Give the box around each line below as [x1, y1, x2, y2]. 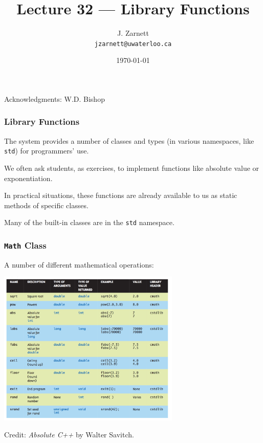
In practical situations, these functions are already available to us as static [4, 190, 237, 201]
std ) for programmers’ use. [4, 145, 89, 156]
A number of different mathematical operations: [4, 259, 154, 270]
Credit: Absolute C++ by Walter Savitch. [4, 429, 134, 440]
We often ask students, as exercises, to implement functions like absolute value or [4, 163, 259, 173]
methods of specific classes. [4, 200, 89, 210]
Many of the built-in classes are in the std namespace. [4, 217, 174, 228]
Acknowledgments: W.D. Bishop [4, 93, 105, 104]
